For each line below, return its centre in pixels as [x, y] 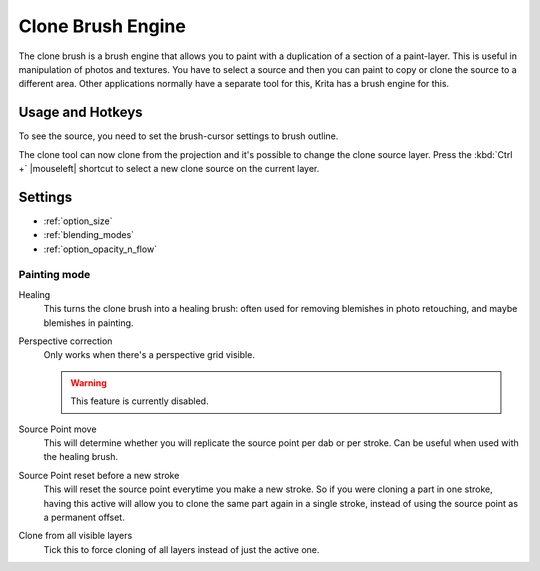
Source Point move [57, 429]
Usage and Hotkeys [81, 112]
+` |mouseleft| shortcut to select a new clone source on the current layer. [169, 169]
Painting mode [54, 275]
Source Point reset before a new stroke [99, 475]
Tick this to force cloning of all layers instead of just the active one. [181, 549]
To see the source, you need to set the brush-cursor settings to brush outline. [178, 136]
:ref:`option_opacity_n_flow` [100, 249]
